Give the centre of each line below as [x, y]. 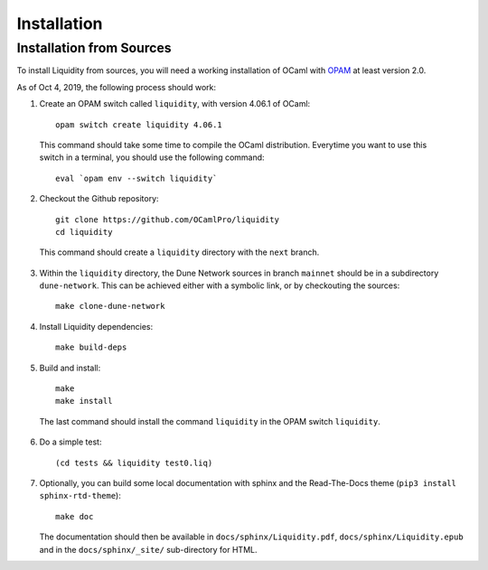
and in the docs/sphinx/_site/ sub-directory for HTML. [148, 549]
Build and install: [70, 368]
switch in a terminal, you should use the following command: [152, 157]
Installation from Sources [94, 48]
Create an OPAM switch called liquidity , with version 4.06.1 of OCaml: [175, 104]
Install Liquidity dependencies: [96, 326]
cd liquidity [84, 232]
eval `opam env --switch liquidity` [136, 178]
